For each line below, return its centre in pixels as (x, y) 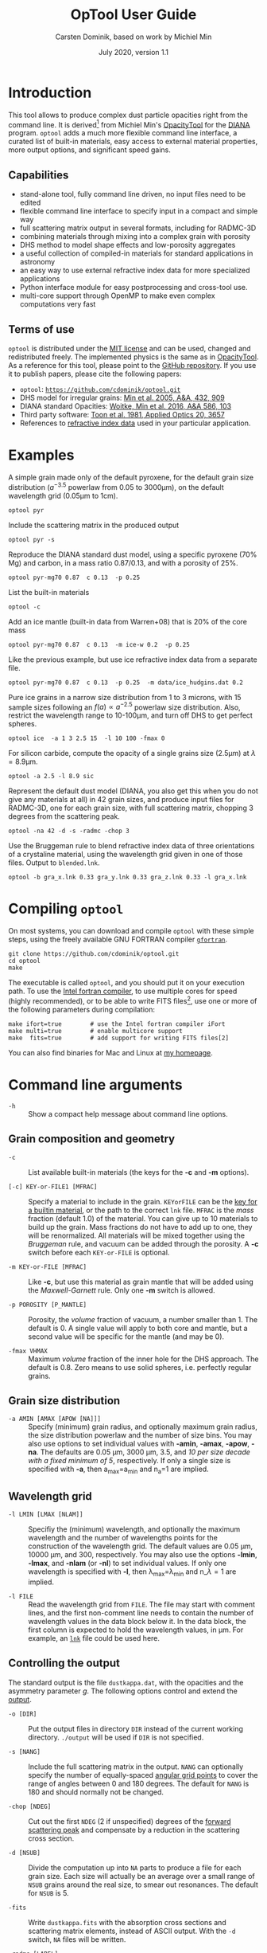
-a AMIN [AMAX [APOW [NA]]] (55, 1419)
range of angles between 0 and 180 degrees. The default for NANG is (139, 1783)
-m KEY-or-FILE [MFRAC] (48, 1267)
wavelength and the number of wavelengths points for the (123, 1537)
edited (30, 203)
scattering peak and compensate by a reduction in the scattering (134, 1830)
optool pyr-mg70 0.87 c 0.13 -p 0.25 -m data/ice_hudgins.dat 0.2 (126, 683)
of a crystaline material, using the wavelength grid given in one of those (126, 855)
